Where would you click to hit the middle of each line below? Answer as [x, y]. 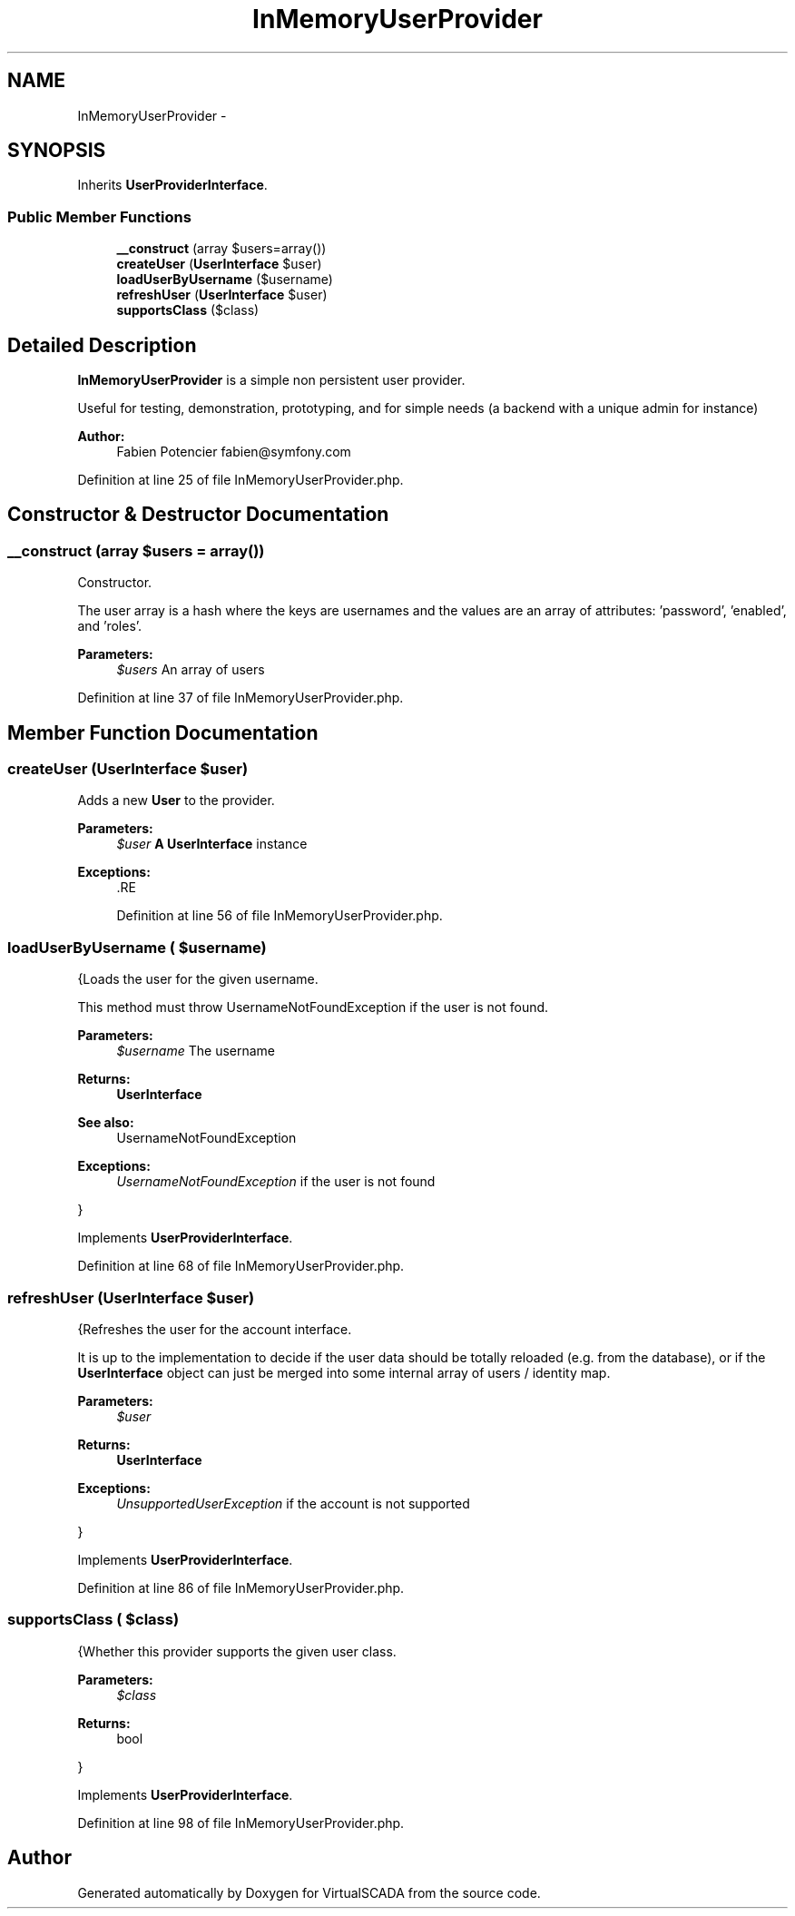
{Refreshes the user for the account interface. [215, 1329]
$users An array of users [191, 670]
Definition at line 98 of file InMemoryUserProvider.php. [241, 1823]
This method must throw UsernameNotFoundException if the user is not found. [313, 1007]
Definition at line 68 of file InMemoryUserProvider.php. [241, 1266]
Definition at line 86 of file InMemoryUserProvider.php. [241, 1587]
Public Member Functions [99, 216]
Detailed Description [102, 345]
